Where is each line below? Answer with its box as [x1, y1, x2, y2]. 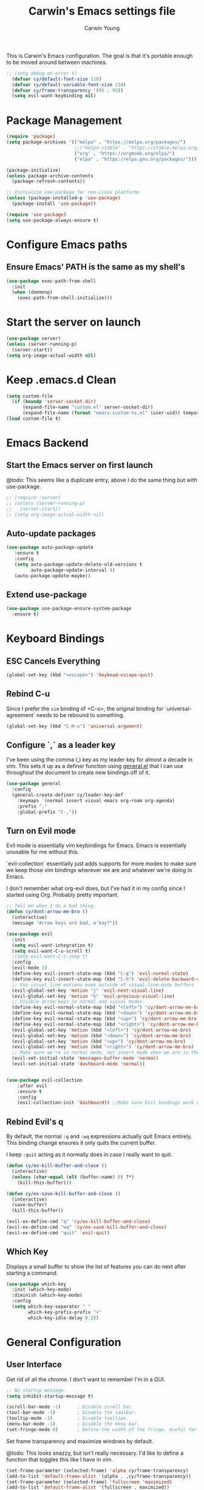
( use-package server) [6, 335, 61, 342]
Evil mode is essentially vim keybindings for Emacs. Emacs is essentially [6, 842, 187, 849]
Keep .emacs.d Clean [6, 372, 117, 386]
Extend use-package [6, 589, 87, 600]
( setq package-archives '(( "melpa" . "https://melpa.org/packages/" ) [6, 139, 186, 145]
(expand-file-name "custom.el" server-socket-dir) [22, 404, 154, 411]
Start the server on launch [6, 315, 141, 329]
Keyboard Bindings [6, 632, 105, 645]
